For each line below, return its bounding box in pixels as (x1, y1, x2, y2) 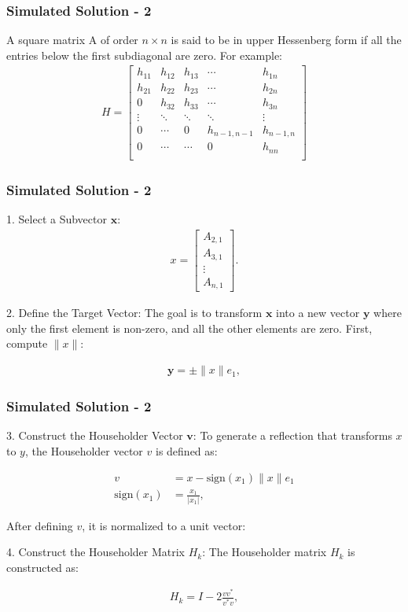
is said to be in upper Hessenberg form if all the (171, 31, 402, 48)
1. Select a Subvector (6, 211, 107, 227)
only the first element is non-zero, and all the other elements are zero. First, (6, 319, 373, 336)
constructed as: (6, 559, 79, 575)
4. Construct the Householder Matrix (6, 544, 186, 560)
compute (6, 335, 48, 352)
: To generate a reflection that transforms (193, 427, 392, 444)
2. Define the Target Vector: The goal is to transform (6, 304, 263, 321)
